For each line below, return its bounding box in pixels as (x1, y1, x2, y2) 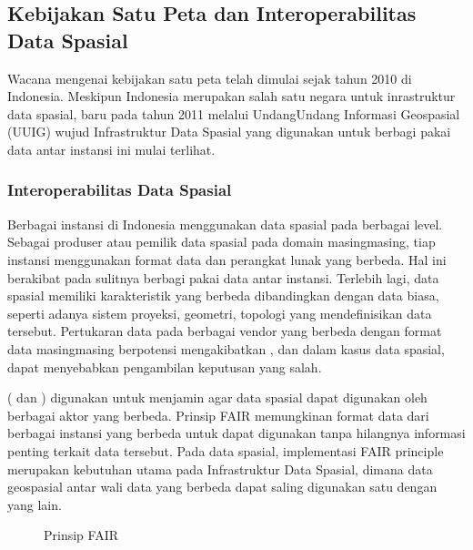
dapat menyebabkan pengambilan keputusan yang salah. (7, 357, 322, 376)
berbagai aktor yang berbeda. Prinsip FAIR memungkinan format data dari (7, 405, 429, 424)
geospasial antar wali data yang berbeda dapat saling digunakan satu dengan (7, 477, 438, 496)
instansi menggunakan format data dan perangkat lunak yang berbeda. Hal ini (7, 250, 447, 269)
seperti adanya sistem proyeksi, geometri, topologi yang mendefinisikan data (7, 303, 432, 322)
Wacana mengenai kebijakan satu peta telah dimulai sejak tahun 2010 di (7, 68, 412, 87)
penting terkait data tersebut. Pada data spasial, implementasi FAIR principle (7, 441, 444, 460)
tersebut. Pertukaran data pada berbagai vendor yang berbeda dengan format (7, 321, 442, 341)
